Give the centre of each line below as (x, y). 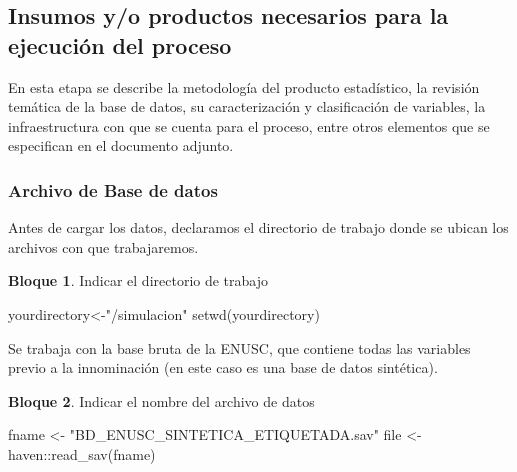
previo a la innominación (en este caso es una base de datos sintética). (223, 367)
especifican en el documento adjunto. (121, 145)
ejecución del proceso (120, 44)
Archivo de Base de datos (113, 189)
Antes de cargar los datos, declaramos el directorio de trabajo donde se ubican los (258, 227)
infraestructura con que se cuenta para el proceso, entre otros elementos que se (249, 125)
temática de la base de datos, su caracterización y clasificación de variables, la (247, 106)
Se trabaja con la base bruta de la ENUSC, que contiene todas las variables (239, 347)
